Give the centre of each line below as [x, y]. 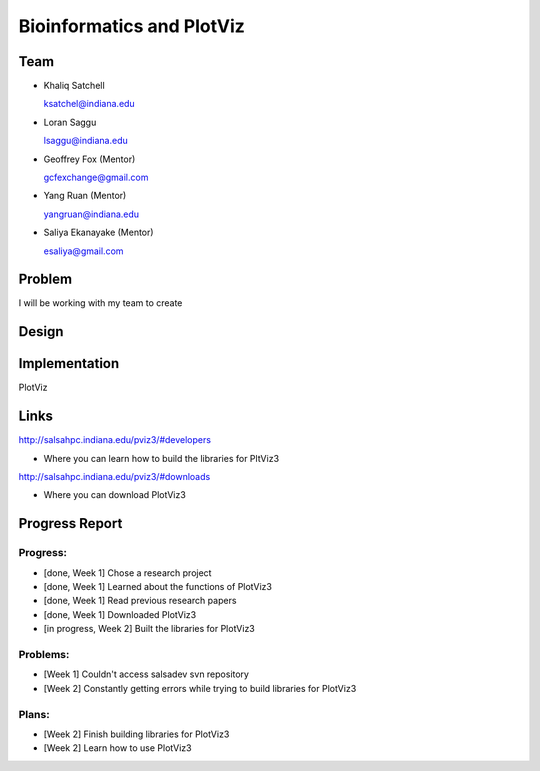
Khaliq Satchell [74, 86]
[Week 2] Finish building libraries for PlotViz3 [136, 734]
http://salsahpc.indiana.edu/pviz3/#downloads [114, 477]
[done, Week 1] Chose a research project [127, 572]
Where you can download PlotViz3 [115, 495]
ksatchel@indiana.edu [89, 104]
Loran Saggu [70, 122]
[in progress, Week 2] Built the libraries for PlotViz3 [149, 629]
